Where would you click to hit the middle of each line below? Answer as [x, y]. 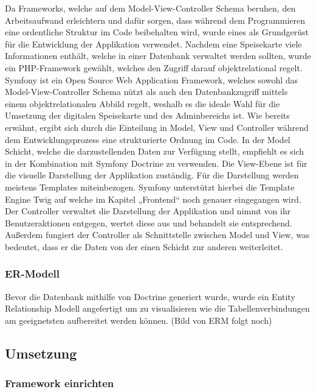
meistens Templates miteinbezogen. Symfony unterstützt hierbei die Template [150, 187]
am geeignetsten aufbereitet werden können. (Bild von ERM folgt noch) [139, 320]
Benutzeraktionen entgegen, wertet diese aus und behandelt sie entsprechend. [149, 222]
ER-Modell [33, 274]
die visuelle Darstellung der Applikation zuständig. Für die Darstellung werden [152, 175]
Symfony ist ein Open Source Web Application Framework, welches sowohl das [152, 79]
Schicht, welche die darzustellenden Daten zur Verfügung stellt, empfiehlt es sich [155, 151]
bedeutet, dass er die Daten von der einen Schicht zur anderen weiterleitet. [144, 246]
